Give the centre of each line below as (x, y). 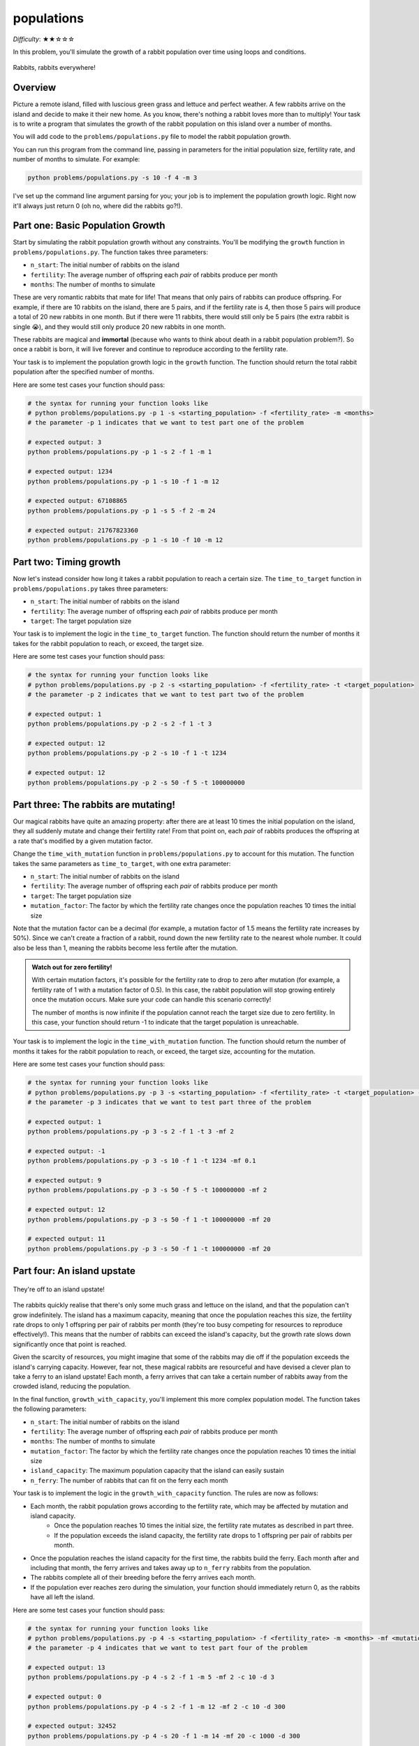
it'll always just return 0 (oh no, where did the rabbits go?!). (98, 205)
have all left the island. (63, 1597)
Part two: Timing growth (67, 562)
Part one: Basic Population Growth (89, 226)
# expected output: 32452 (72, 1726)
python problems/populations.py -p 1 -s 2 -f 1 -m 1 (120, 452)
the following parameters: (50, 1409)
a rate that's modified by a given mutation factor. (83, 841)
